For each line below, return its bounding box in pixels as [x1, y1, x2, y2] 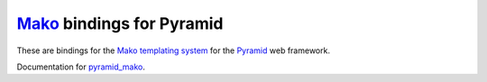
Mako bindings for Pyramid [16, 14, 224, 33]
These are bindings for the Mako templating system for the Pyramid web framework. [16, 45, 331, 56]
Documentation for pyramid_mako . [16, 61, 146, 72]
